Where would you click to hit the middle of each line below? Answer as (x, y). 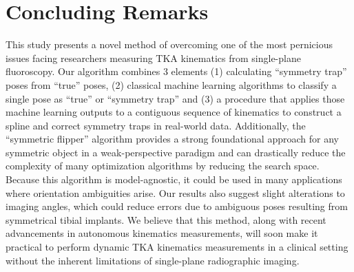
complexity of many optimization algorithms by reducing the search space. (163, 166)
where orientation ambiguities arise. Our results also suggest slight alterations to (175, 192)
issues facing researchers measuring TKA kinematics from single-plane (153, 57)
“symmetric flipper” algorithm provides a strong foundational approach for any (172, 139)
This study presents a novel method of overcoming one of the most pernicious (169, 44)
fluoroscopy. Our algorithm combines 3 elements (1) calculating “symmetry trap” (176, 71)
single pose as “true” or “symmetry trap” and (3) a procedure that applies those (175, 98)
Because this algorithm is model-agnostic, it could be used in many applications (174, 179)
